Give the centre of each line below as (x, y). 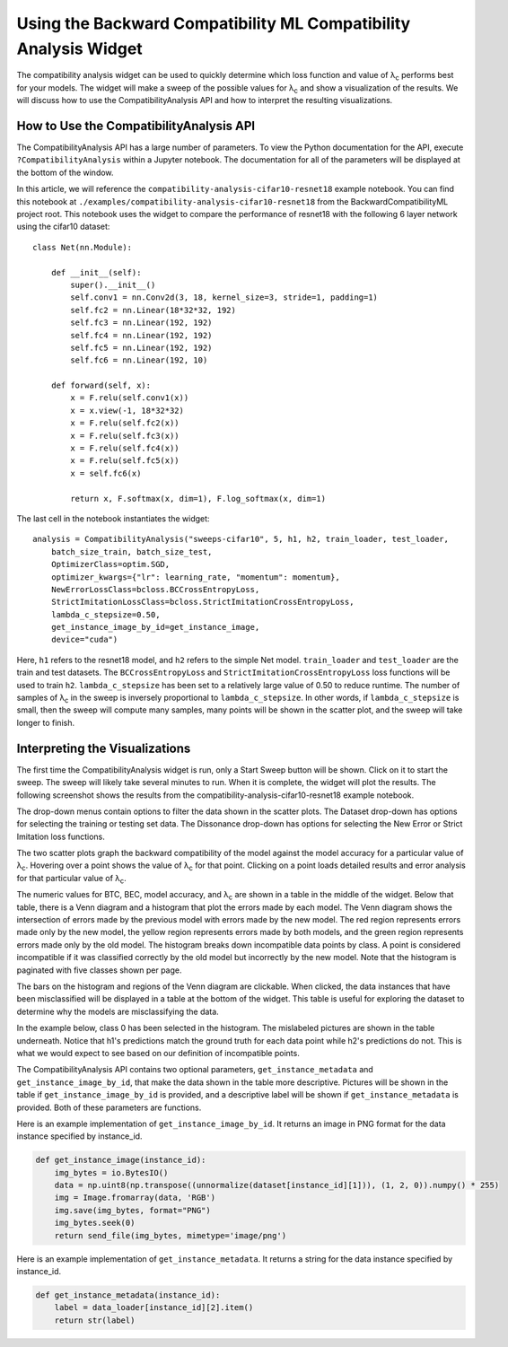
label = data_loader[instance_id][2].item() (154, 1308)
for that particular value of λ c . (72, 879)
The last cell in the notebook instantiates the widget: (113, 518)
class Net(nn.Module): (83, 247)
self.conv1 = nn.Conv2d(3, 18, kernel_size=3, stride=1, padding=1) (224, 297)
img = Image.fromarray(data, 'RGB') (135, 1198)
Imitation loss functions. (61, 836)
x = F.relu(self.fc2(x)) (125, 423)
